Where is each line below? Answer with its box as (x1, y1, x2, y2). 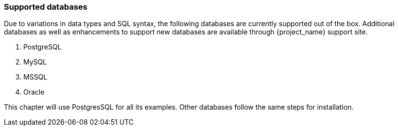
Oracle (23, 88, 45, 97)
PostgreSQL (23, 43, 62, 51)
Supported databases (4, 2, 87, 12)
